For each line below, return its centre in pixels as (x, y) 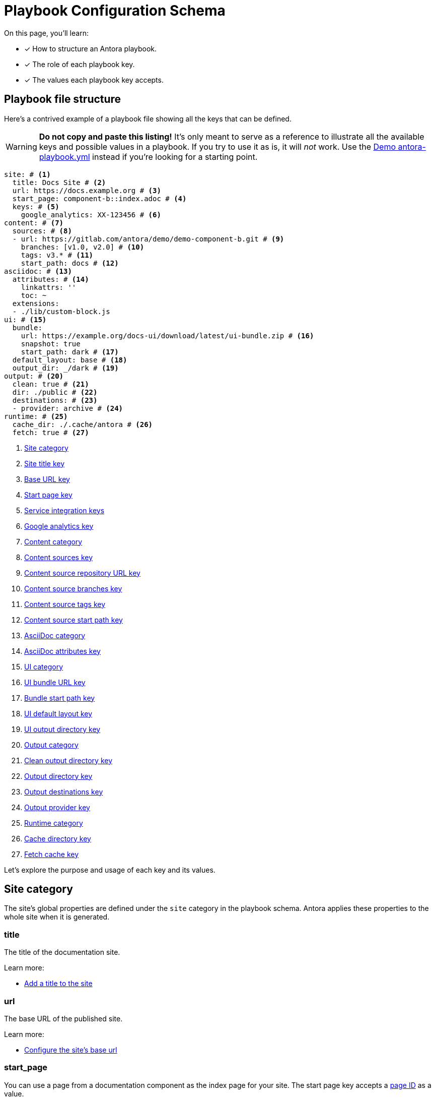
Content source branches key (73, 588)
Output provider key (57, 807)
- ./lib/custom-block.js (61, 311)
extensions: (36, 303)
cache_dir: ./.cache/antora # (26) (83, 424)
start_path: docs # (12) (70, 263)
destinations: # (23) (55, 400)
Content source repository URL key (82, 573)
